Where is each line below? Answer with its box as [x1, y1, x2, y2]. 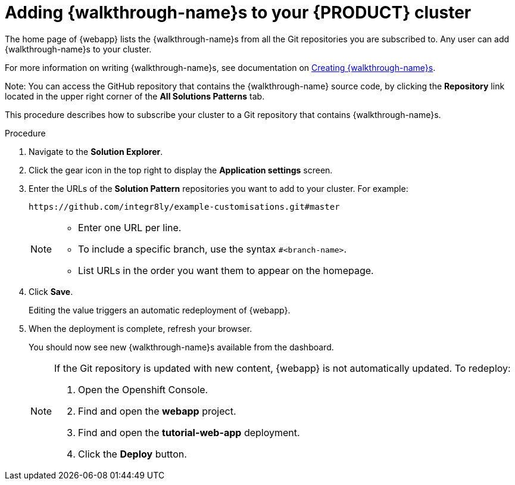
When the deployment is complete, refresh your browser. [29, 323, 252, 334]
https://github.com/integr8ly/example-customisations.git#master [29, 201, 340, 212]
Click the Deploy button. [78, 447, 187, 460]
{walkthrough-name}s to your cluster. [5, 43, 152, 54]
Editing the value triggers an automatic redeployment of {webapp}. [29, 304, 291, 315]
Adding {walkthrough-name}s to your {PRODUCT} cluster [5, 2, 472, 23]
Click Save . [29, 286, 73, 297]
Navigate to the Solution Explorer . [29, 146, 163, 157]
